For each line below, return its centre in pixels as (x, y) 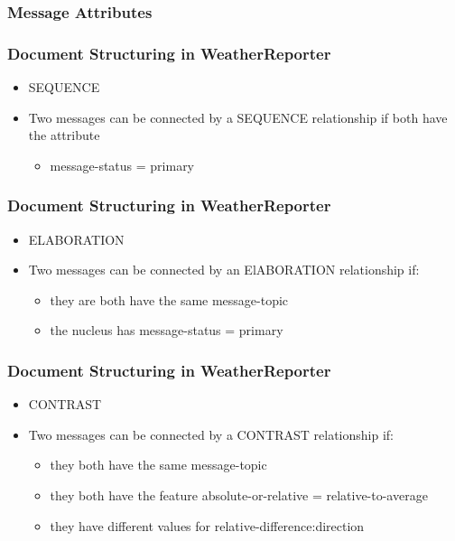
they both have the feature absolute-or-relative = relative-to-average (239, 495)
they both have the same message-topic (158, 465)
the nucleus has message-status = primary (167, 330)
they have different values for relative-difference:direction (207, 525)
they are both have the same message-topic (169, 299)
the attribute (64, 135)
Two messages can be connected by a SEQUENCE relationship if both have (238, 117)
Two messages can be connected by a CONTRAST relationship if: (211, 434)
